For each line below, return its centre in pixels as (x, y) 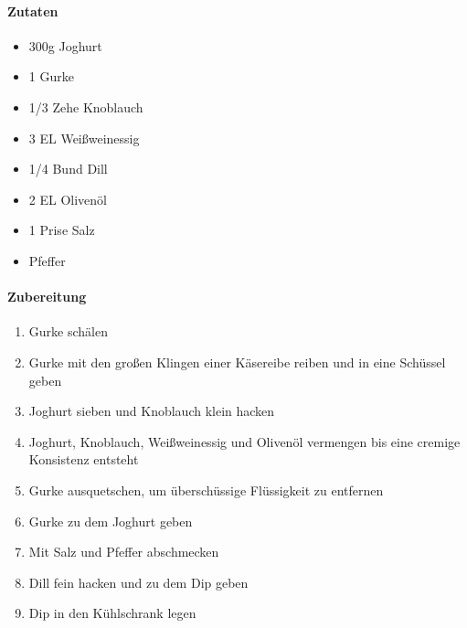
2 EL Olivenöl (68, 199)
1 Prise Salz (62, 230)
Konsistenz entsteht (84, 459)
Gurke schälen (68, 331)
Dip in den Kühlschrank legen (112, 613)
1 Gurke (51, 76)
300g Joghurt (65, 45)
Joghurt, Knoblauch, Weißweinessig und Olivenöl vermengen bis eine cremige (244, 441)
